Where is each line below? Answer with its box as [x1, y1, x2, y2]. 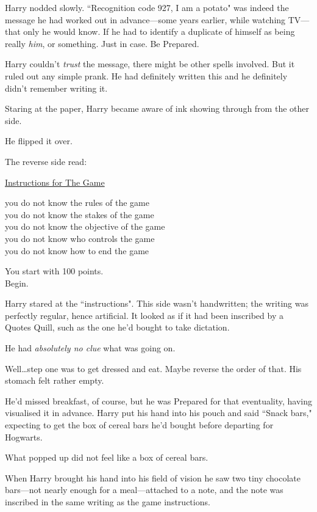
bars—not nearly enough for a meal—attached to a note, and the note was [5, 483, 283, 496]
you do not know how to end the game [5, 244, 149, 257]
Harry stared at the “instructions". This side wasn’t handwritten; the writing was [5, 297, 308, 310]
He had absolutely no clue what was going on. [5, 342, 176, 354]
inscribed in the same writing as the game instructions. [5, 496, 210, 508]
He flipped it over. [5, 134, 73, 147]
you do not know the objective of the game [5, 220, 165, 233]
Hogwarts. [5, 430, 43, 443]
